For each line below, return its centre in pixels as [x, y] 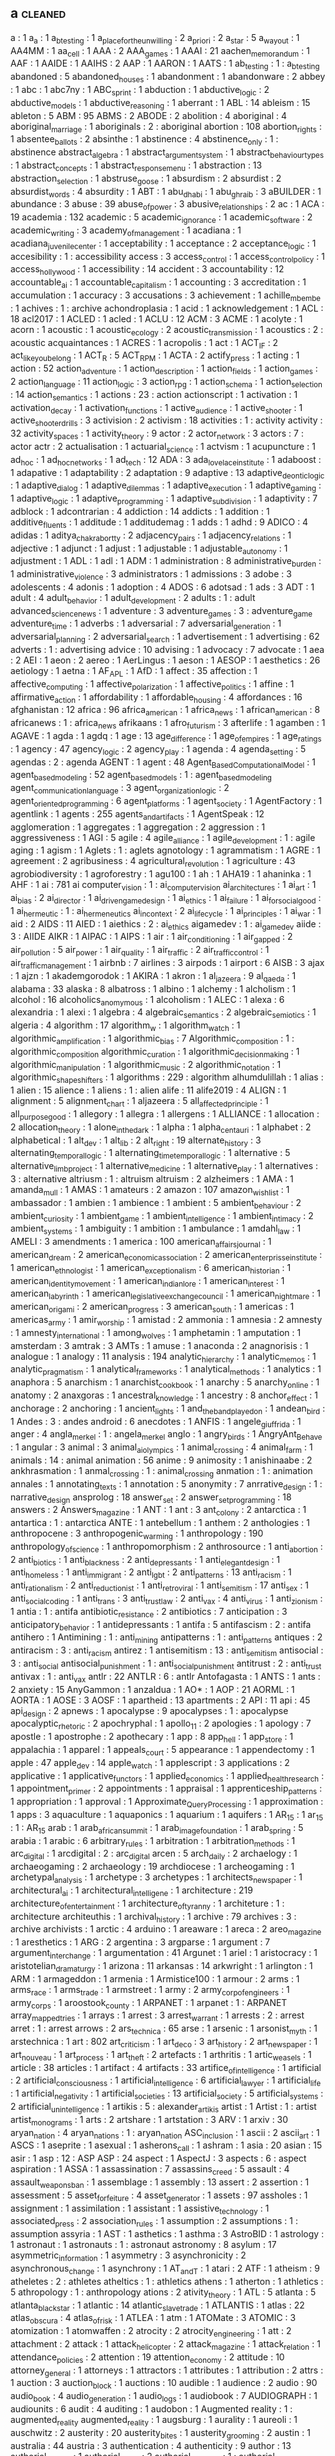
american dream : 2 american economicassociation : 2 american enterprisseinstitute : [166, 1255]
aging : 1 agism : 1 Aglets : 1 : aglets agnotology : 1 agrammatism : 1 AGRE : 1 [165, 850]
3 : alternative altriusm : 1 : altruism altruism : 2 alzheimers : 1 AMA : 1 [152, 1178]
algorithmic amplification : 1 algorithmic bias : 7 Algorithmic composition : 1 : [152, 1039]
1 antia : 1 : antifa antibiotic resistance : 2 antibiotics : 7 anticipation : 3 [149, 1612]
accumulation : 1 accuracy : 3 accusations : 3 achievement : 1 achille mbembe [166, 296]
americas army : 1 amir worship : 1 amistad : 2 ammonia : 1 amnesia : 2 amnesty [166, 1320]
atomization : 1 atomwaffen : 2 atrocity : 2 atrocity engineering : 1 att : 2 [151, 2332]
